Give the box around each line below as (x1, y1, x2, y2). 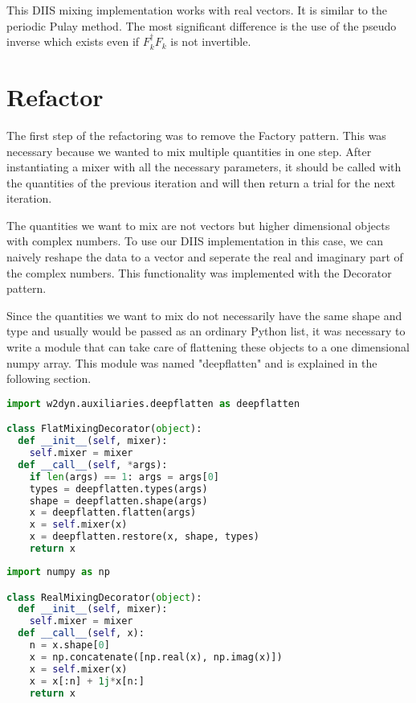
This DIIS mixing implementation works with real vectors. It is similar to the (6, 2, 387, 18)
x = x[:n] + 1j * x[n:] (29, 675, 145, 687)
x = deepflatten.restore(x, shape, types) (29, 531, 259, 543)
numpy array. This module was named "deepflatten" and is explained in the (6, 354, 377, 371)
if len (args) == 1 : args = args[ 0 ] (29, 471, 220, 483)
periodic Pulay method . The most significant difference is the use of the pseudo (6, 17, 397, 34)
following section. (6, 370, 92, 387)
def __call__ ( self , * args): (18, 458, 168, 471)
